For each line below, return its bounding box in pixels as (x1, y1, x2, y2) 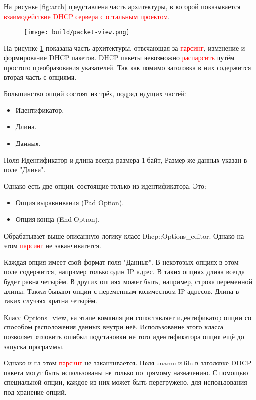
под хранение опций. (4, 386, 67, 397)
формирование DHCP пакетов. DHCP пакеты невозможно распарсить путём (4, 52, 235, 63)
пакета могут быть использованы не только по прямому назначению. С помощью (4, 367, 248, 377)
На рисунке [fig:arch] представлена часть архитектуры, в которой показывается (4, 1, 241, 11)
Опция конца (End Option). (15, 214, 100, 224)
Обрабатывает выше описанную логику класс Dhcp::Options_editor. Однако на (4, 230, 244, 241)
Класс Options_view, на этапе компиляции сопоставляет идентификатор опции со (4, 312, 251, 322)
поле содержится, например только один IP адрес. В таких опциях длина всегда (4, 266, 245, 277)
